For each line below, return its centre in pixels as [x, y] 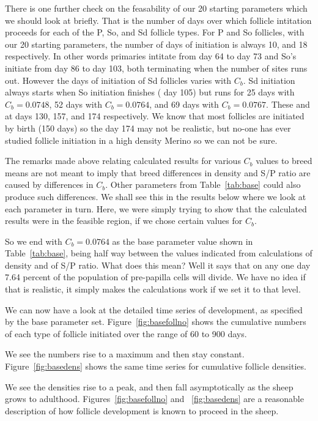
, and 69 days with [184, 104]
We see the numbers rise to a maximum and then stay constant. [125, 354]
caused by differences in [49, 184]
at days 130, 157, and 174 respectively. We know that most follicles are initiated [155, 116]
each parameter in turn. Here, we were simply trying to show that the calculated [156, 208]
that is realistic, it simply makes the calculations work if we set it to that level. [153, 289]
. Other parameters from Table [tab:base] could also [203, 184]
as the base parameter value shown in [183, 241]
